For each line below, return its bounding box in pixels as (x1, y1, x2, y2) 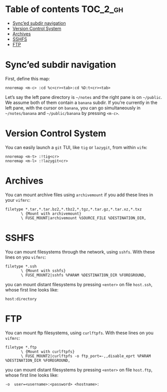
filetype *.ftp (5, 345, 37, 350)
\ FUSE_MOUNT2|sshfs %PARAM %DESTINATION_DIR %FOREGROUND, (20, 273, 146, 278)
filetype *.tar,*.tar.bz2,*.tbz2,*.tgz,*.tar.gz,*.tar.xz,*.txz (5, 207, 142, 212)
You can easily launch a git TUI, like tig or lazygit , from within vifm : (5, 144, 147, 150)
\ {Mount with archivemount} (20, 211, 81, 216)
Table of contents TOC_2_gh (5, 4, 123, 15)
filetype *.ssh (5, 264, 37, 269)
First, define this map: (5, 75, 50, 81)
